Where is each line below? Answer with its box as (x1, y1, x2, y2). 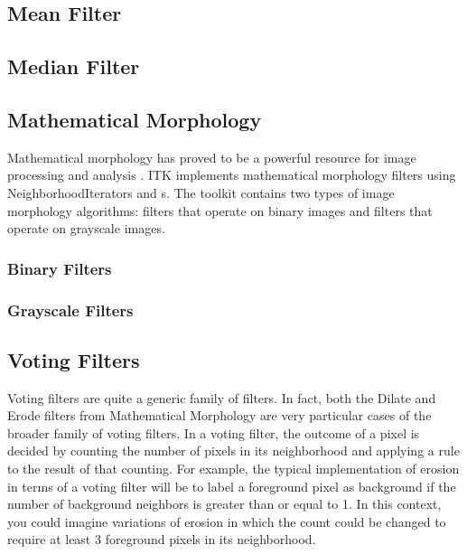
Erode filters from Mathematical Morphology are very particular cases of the (7, 406, 432, 425)
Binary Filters (7, 257, 112, 279)
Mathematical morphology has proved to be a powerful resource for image (7, 147, 416, 166)
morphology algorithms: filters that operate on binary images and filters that (7, 201, 433, 220)
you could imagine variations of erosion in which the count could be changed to (7, 512, 446, 531)
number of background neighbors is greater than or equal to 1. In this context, (7, 494, 442, 513)
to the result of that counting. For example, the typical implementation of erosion (7, 459, 460, 477)
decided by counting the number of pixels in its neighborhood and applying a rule (7, 441, 460, 460)
